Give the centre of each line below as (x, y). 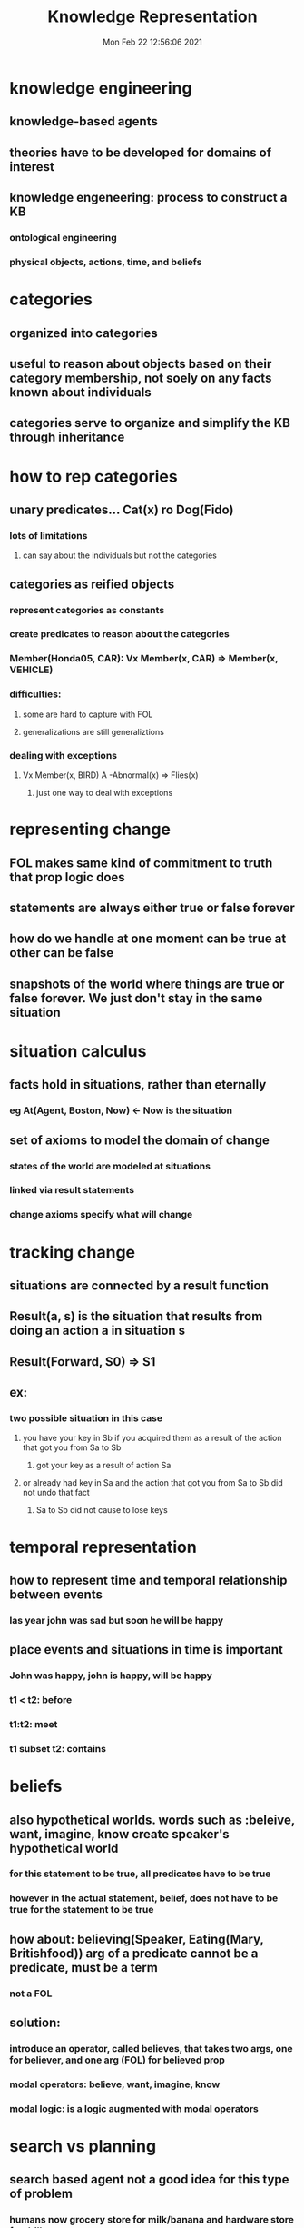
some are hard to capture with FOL (88, 714)
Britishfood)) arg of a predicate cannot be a (134, 1953)
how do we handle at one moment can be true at (148, 939)
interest (32, 167)
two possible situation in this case (86, 1418)
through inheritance (67, 438)
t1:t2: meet (34, 1725)
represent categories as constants (87, 610)
